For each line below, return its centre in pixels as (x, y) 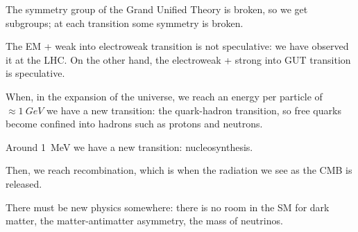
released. (24, 183)
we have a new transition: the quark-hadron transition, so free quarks (194, 110)
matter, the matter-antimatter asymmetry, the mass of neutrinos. (144, 221)
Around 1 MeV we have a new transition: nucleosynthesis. (129, 146)
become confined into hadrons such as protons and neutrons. (134, 124)
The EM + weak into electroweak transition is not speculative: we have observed (177, 46)
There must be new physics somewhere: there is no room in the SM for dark (168, 207)
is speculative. (35, 73)
